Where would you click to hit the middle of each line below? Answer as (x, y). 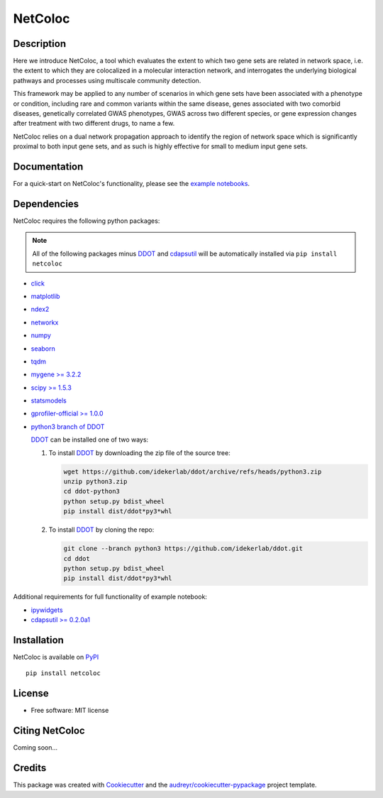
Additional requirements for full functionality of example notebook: (110, 597)
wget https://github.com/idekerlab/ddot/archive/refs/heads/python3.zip (193, 471)
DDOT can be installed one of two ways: (90, 439)
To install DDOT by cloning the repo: (101, 530)
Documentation (48, 166)
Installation (38, 640)
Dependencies (46, 203)
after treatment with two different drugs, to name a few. (94, 124)
